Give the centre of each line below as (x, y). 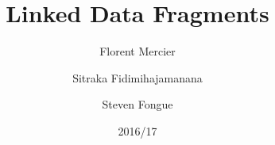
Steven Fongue (137, 104)
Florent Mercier (137, 51)
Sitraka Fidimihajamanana (137, 77)
